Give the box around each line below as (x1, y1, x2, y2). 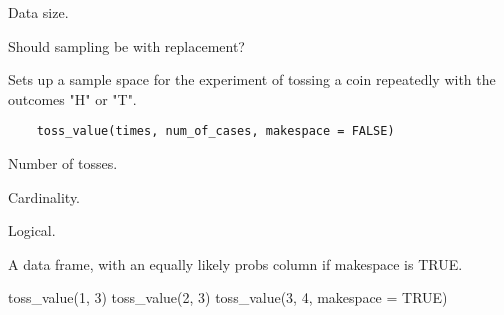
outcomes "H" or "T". (8, 88, 137, 109)
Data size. (8, 2, 69, 22)
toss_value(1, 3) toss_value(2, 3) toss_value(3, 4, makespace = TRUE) (8, 287, 448, 308)
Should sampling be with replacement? (8, 35, 245, 56)
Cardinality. (8, 186, 81, 207)
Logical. (8, 220, 56, 241)
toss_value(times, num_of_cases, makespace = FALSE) (36, 124, 395, 139)
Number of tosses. (8, 153, 118, 174)
